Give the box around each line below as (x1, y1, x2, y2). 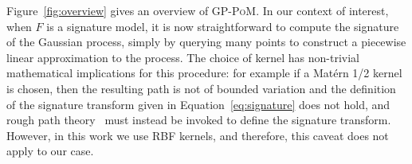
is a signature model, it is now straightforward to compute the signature (46, 18, 399, 34)
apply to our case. (6, 143, 94, 159)
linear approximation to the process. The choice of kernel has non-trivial (6, 49, 359, 65)
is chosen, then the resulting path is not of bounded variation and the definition (6, 80, 396, 96)
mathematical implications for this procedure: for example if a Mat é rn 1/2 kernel (6, 64, 402, 81)
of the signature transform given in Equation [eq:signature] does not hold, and (6, 96, 390, 112)
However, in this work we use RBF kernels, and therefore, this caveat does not (6, 127, 389, 143)
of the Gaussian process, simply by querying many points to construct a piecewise (6, 33, 406, 50)
